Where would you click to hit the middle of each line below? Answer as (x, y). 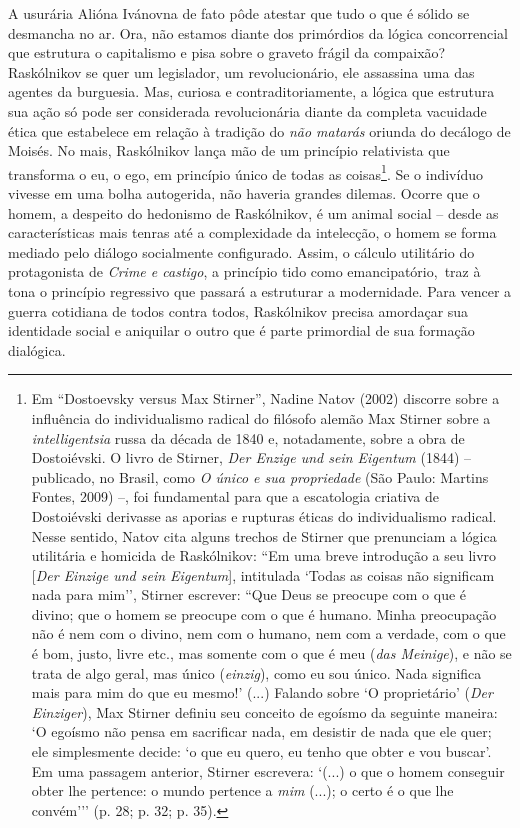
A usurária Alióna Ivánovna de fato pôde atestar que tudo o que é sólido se (239, 13)
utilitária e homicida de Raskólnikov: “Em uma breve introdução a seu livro (264, 555)
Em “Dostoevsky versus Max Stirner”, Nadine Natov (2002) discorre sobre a (265, 398)
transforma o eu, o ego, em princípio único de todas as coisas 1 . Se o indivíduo (245, 172)
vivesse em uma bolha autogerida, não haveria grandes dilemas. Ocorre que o (244, 193)
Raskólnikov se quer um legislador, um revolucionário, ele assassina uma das (241, 71)
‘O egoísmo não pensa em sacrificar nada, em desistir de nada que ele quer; (261, 731)
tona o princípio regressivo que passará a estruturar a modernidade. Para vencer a (260, 290)
